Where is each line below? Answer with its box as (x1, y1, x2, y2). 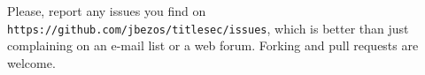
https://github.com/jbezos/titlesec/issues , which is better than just (7, 19, 409, 37)
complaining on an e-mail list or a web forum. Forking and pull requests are (7, 36, 419, 55)
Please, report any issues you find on (7, 2, 206, 19)
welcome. (7, 53, 56, 71)
